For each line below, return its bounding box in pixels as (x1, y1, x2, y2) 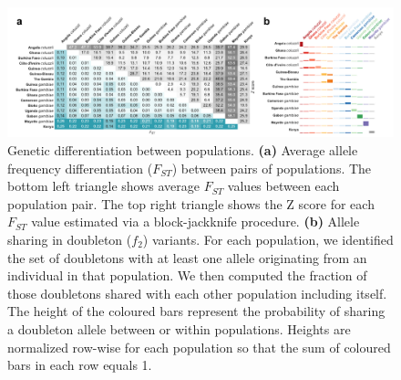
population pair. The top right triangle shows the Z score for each (7, 194, 375, 213)
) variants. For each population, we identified (142, 230, 394, 248)
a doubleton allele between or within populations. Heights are (7, 319, 351, 338)
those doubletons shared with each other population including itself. (7, 283, 387, 302)
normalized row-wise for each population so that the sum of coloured (7, 337, 391, 356)
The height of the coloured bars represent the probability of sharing (7, 301, 386, 321)
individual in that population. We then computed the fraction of (7, 266, 367, 285)
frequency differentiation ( (7, 158, 153, 177)
